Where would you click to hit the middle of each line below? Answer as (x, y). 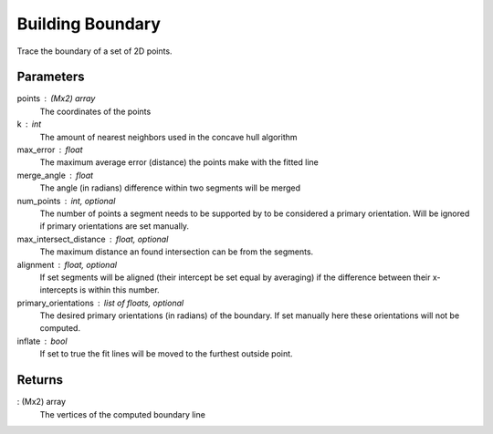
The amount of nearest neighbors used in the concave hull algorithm (168, 137)
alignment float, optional (67, 264)
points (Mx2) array (56, 98)
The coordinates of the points (95, 111)
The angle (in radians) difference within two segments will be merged (170, 188)
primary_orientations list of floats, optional (100, 303)
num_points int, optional (66, 201)
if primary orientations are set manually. (115, 226)
